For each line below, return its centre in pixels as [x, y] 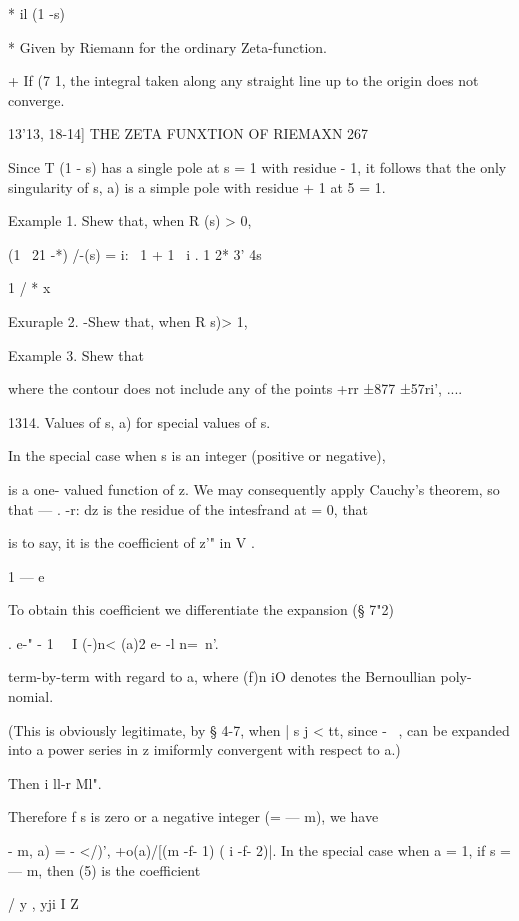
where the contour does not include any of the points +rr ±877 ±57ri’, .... [235, 388]
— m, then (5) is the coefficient [104, 869]
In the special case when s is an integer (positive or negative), [197, 455]
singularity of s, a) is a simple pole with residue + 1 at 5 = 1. [197, 186]
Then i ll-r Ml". [55, 782]
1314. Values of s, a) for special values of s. [139, 421]
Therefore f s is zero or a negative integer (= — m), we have [193, 816]
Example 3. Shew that [76, 354]
